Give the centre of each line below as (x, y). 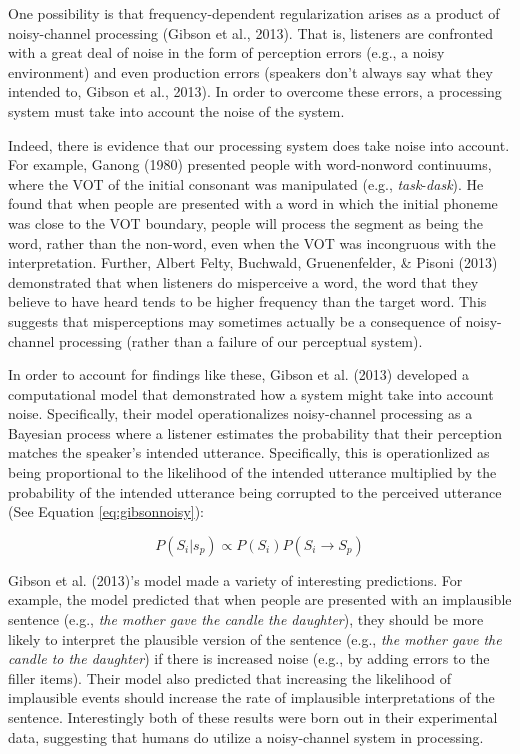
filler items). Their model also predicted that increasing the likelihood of (229, 677)
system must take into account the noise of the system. (176, 110)
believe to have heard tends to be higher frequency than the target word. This (247, 301)
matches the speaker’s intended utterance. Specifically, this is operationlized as (249, 452)
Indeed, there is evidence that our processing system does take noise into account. (259, 144)
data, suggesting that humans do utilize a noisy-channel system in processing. (246, 736)
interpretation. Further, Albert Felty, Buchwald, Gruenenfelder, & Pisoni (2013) (253, 262)
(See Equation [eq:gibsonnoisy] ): (106, 511)
